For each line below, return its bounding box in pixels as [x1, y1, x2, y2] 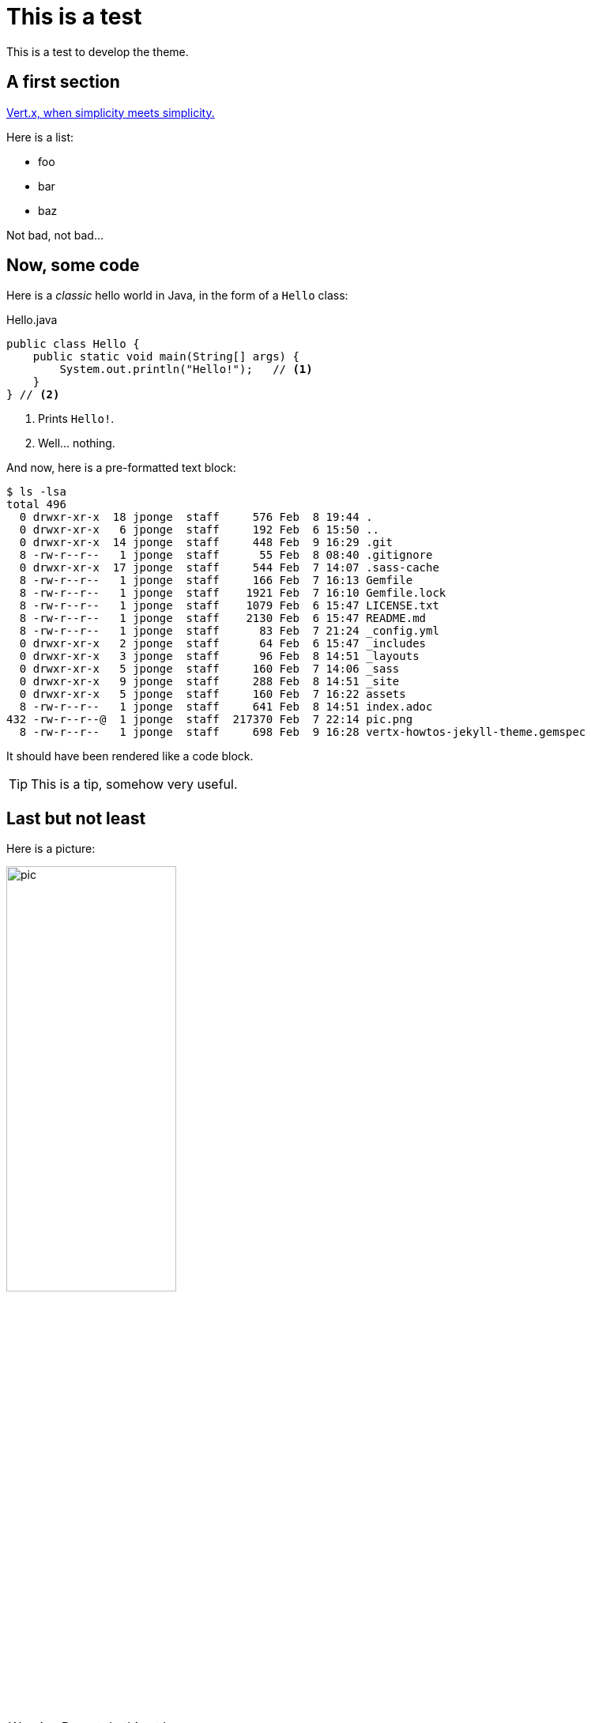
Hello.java [6, 313, 58, 327]
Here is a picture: [6, 842, 96, 856]
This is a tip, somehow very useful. [31, 776, 238, 793]
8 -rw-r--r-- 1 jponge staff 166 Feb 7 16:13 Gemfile [19, 574, 413, 587]
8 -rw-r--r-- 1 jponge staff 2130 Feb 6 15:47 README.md [19, 612, 427, 625]
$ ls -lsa [6, 485, 66, 499]
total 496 [6, 498, 66, 511]
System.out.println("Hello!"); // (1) [59, 363, 313, 376]
